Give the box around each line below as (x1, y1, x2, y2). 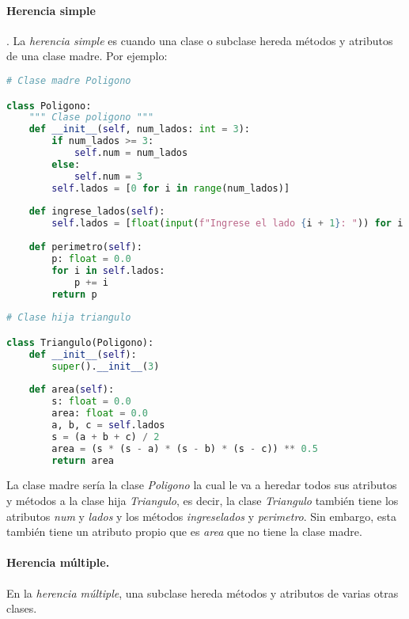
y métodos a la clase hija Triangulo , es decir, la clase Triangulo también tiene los (6, 492, 399, 509)
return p (51, 288, 97, 300)
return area (51, 454, 115, 466)
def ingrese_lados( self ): (28, 206, 165, 218)
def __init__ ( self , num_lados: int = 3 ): (28, 123, 250, 135)
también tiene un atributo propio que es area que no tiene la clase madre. (6, 523, 362, 540)
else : (51, 158, 81, 170)
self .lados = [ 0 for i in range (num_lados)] (51, 182, 290, 194)
